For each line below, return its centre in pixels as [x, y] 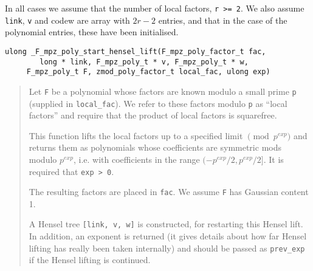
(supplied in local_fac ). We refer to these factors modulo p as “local [158, 103]
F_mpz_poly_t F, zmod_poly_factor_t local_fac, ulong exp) [148, 72]
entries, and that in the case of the [223, 20]
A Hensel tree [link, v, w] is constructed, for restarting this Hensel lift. [166, 224]
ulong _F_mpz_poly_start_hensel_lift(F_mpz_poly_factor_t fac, [136, 51]
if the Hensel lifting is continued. [90, 260]
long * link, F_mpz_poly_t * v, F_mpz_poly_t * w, [144, 62]
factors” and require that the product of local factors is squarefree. [153, 115]
